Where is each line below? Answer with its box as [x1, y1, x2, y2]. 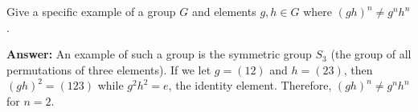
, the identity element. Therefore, [168, 77, 332, 94]
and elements [191, 3, 256, 19]
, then [343, 61, 373, 78]
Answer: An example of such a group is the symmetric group [6, 46, 312, 62]
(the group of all [330, 46, 412, 62]
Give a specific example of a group [6, 3, 176, 19]
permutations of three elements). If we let [6, 61, 211, 78]
